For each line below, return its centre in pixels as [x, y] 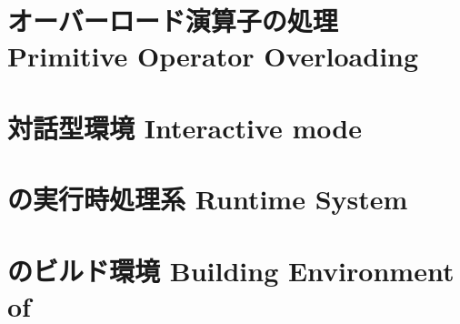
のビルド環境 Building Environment [231, 270]
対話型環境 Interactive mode [185, 127]
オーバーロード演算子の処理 [173, 20]
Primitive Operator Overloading [213, 56]
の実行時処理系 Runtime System [208, 199]
